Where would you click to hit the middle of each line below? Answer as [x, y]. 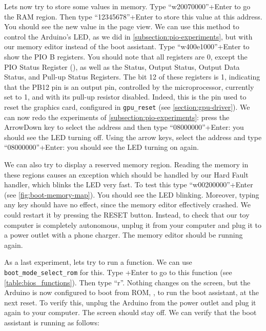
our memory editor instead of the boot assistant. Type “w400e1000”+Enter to [127, 46]
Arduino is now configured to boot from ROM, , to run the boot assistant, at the [131, 292]
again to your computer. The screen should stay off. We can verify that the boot [130, 312]
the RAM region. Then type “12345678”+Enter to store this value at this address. [133, 16]
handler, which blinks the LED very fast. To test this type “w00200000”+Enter [129, 184]
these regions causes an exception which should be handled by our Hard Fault [126, 174]
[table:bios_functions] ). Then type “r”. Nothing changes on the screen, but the [127, 282]
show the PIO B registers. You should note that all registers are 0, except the [126, 56]
